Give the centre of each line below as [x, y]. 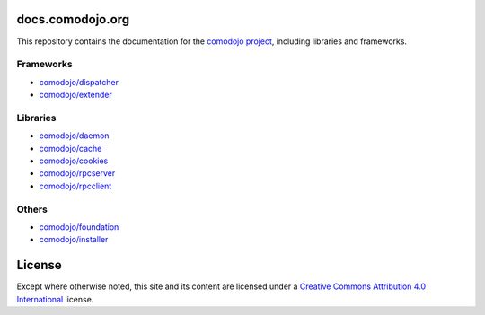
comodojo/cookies [74, 161]
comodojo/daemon [74, 136]
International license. [55, 299]
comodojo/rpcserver [77, 173]
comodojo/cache [71, 148]
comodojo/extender [75, 95]
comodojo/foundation [79, 227]
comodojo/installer [74, 240]
